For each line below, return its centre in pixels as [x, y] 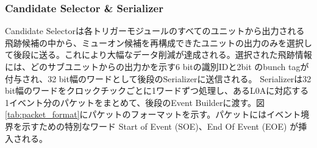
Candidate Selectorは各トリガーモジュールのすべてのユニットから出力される [155, 31]
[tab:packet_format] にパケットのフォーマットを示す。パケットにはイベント [153, 114]
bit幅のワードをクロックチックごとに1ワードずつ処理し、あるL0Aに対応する [157, 90]
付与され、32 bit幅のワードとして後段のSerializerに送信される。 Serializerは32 [158, 78]
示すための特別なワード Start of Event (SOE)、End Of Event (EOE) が [160, 126]
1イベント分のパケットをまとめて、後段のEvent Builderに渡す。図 [135, 102]
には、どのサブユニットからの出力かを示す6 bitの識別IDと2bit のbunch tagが [157, 66]
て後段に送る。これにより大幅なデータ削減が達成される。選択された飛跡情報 [158, 55]
